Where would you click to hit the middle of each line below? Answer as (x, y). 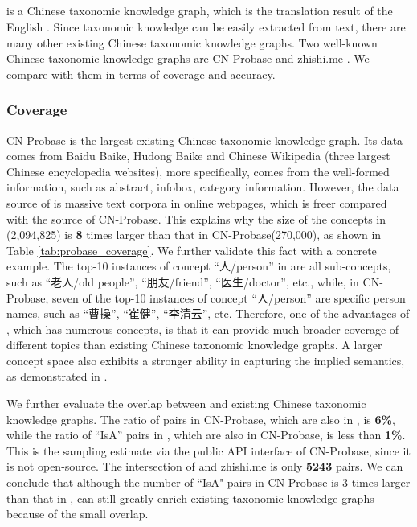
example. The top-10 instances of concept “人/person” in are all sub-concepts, (199, 266)
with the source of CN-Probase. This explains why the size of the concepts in (196, 218)
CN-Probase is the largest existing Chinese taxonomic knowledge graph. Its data (205, 140)
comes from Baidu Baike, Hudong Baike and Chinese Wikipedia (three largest (198, 156)
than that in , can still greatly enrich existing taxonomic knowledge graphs (190, 498)
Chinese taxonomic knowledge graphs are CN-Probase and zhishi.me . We (188, 58)
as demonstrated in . (57, 376)
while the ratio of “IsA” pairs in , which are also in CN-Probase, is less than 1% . (206, 435)
